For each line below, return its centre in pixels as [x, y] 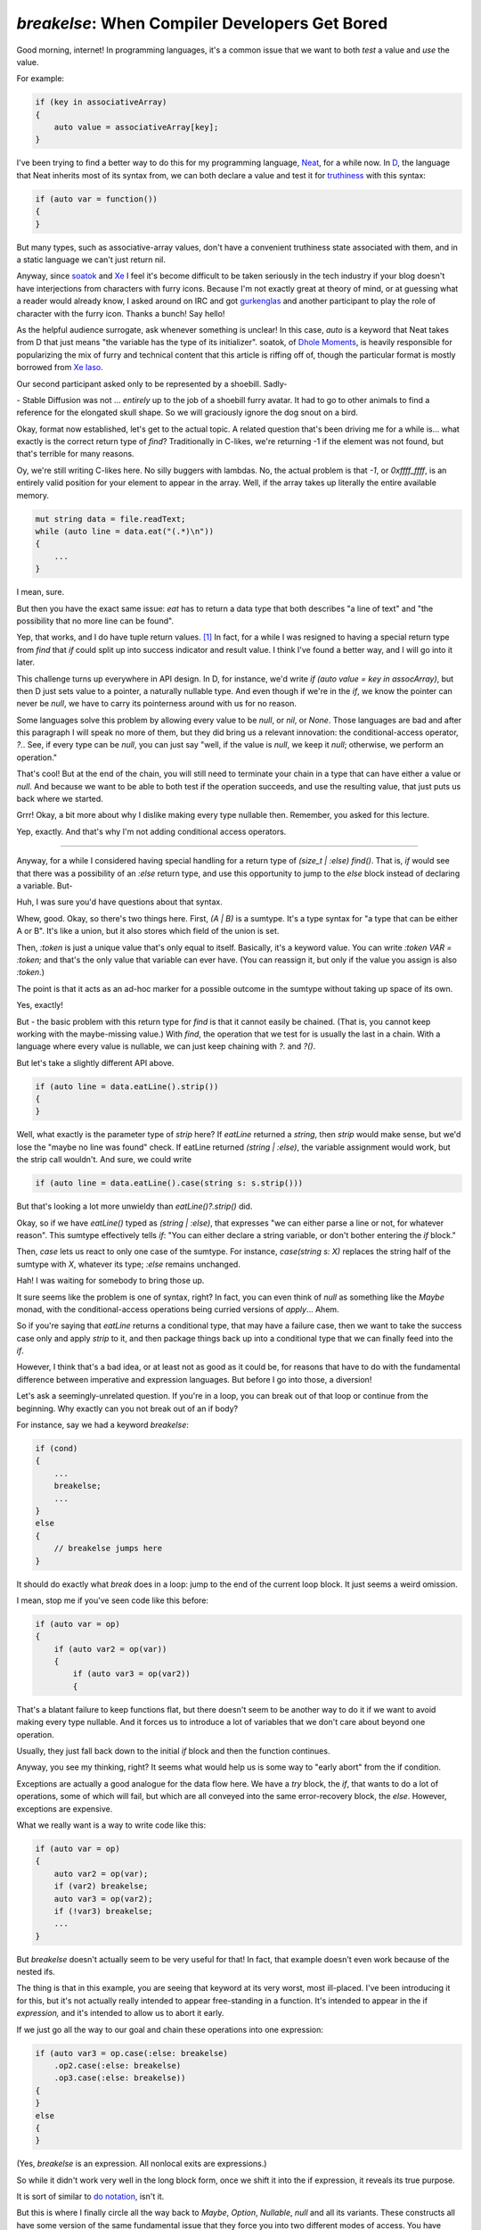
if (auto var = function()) [96, 199]
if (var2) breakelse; [101, 1886]
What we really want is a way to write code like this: [111, 1825]
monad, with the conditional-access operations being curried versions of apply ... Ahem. [178, 1309]
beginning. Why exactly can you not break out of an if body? [127, 1408]
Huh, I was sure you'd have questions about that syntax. [119, 902]
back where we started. [60, 799]
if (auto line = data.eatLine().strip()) [127, 1086]
